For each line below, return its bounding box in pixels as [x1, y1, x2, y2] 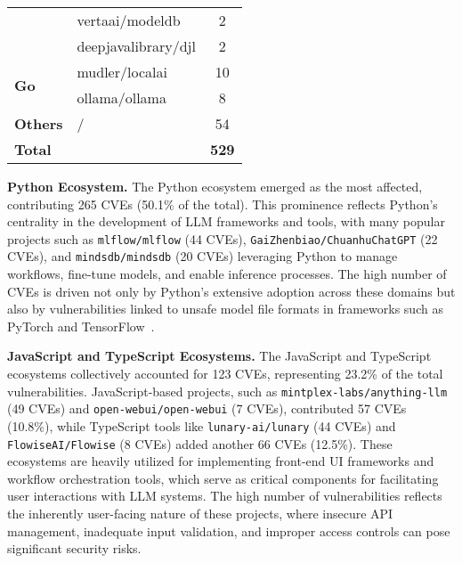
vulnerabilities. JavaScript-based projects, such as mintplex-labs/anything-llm [7, 381, 448, 400]
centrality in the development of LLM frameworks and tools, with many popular [7, 212, 445, 231]
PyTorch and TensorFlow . [7, 316, 155, 335]
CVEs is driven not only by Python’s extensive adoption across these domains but [7, 281, 456, 300]
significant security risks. [7, 539, 142, 558]
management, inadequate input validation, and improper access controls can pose [7, 521, 450, 540]
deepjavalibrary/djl [77, 36, 196, 56]
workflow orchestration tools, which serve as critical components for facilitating [7, 469, 439, 487]
